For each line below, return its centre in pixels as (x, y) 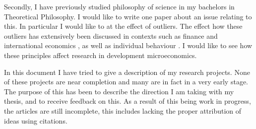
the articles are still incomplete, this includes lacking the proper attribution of (123, 110)
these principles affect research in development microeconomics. (100, 55)
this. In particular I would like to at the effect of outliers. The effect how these (123, 26)
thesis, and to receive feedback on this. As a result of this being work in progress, (128, 101)
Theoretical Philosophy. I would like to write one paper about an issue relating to (128, 16)
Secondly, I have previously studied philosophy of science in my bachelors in (119, 6)
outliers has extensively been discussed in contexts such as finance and (111, 35)
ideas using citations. (36, 120)
